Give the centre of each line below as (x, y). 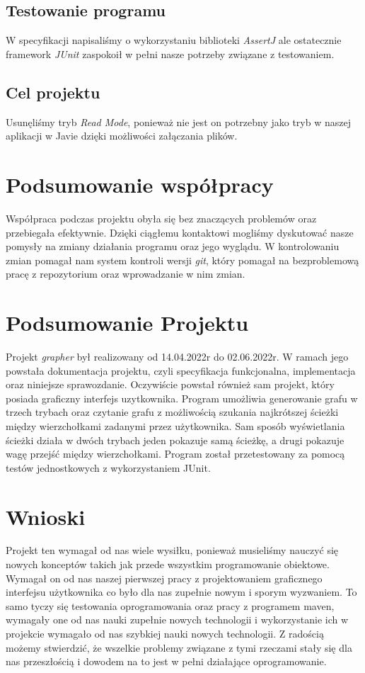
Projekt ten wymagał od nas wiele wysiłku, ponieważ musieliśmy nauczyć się (172, 550)
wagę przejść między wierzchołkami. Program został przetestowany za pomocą (175, 454)
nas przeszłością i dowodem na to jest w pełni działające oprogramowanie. (166, 661)
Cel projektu (53, 92)
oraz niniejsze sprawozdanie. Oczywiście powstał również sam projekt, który (170, 384)
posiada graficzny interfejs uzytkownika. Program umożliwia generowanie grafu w (182, 398)
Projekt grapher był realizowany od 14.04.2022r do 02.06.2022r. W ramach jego (177, 356)
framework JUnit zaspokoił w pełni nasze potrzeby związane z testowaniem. (170, 53)
